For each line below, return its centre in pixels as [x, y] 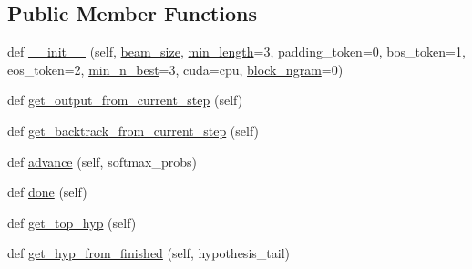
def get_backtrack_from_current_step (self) [133, 130]
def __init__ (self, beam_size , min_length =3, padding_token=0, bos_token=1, [236, 52]
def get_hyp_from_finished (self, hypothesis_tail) [149, 253]
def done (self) [47, 192]
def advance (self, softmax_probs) [102, 161]
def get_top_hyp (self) [72, 222]
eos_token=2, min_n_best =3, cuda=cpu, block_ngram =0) [175, 69]
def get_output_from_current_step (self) [125, 100]
